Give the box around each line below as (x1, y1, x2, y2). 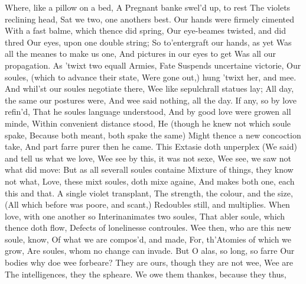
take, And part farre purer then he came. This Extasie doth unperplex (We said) (5, 140, 297, 153)
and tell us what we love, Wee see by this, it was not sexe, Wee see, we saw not (5, 151, 291, 164)
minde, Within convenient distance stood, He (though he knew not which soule (5, 117, 291, 129)
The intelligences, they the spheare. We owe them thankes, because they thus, (5, 267, 287, 280)
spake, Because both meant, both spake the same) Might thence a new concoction (5, 128, 301, 141)
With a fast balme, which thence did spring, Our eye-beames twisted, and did (5, 24, 286, 37)
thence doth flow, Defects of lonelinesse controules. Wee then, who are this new (5, 221, 291, 234)
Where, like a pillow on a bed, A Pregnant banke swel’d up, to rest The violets (5, 1, 291, 13)
